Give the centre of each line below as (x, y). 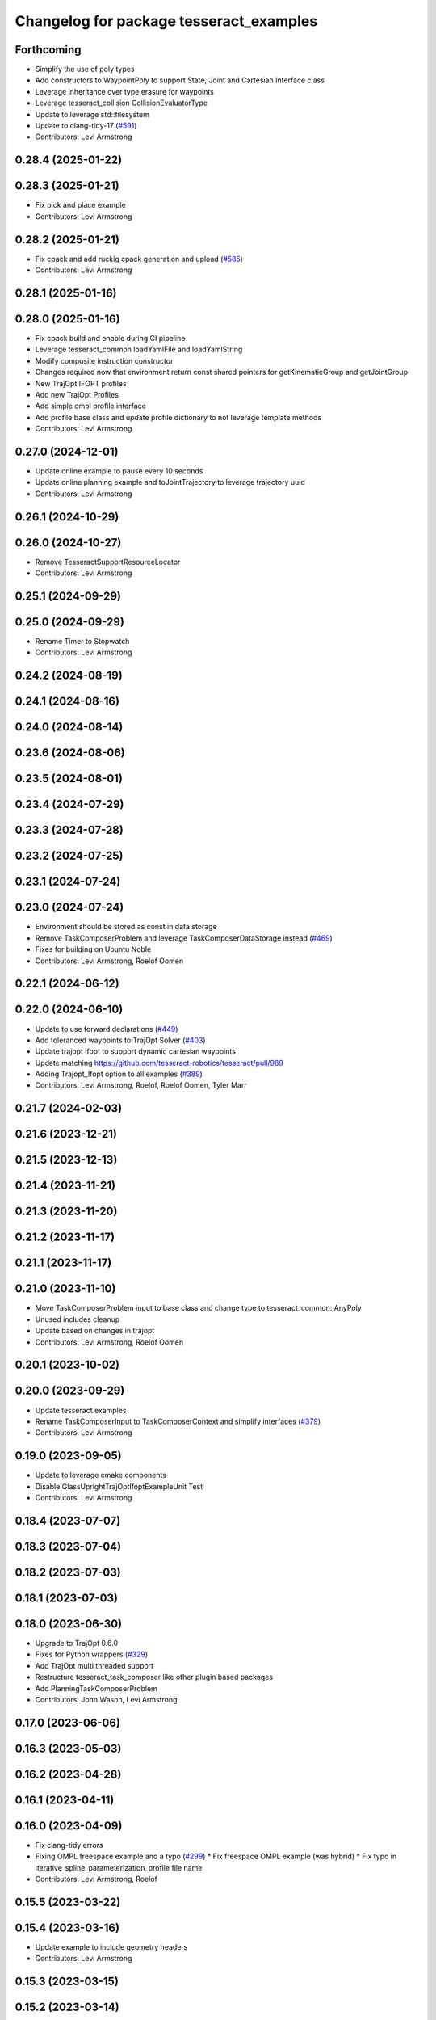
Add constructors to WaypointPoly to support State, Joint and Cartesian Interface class (180, 80)
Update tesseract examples (81, 1410)
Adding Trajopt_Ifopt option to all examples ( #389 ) (119, 1074)
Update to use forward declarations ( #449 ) (107, 1029)
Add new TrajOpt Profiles (77, 394)
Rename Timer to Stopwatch (82, 641)
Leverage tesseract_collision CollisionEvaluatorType (121, 103)
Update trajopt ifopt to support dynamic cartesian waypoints (135, 1051)
